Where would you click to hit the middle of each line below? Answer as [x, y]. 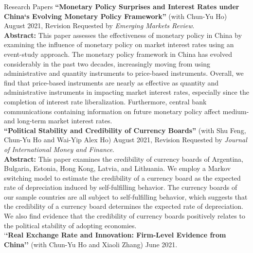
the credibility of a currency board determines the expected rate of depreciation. [124, 206]
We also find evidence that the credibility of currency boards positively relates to [125, 216]
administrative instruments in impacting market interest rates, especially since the [126, 92]
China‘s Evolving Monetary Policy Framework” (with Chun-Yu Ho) [116, 16]
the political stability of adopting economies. [70, 225]
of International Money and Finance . [59, 149]
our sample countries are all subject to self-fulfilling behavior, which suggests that [126, 196]
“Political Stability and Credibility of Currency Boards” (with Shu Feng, [125, 130]
